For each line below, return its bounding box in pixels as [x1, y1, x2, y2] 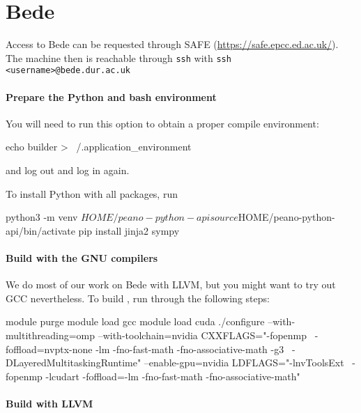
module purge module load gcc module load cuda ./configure [6, 314, 265, 329]
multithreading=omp [6, 327, 95, 342]
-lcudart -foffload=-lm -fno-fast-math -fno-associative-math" [45, 368, 300, 383]
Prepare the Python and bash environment [6, 89, 217, 104]
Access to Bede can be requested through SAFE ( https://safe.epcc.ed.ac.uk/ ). [6, 37, 339, 52]
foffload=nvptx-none [6, 341, 93, 356]
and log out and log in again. [6, 163, 130, 178]
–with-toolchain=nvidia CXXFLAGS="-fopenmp [98, 327, 307, 342]
